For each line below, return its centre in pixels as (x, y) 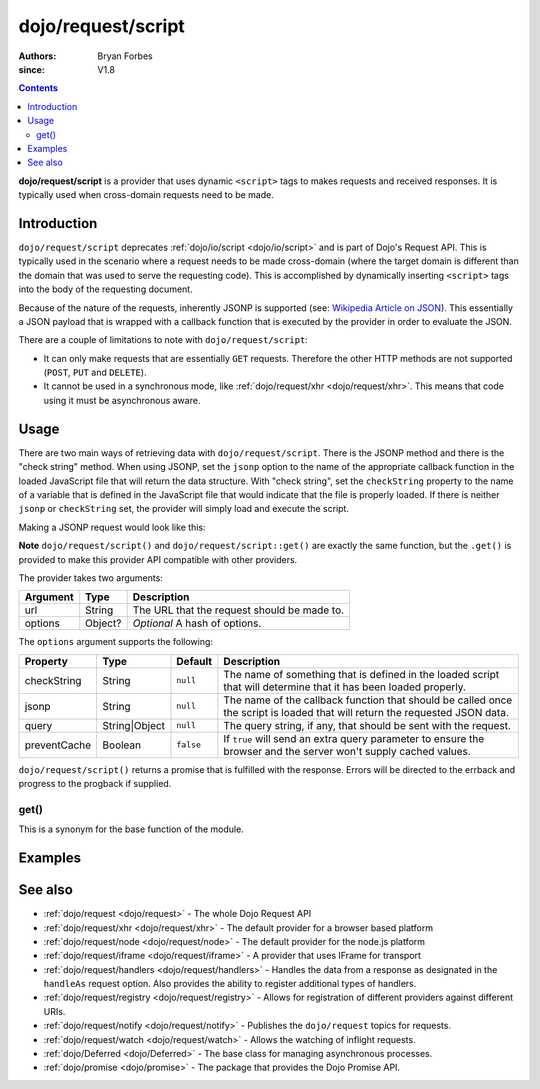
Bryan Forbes (125, 56)
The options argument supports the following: (116, 642)
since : (31, 69)
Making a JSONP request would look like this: (112, 527)
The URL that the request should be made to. (238, 610)
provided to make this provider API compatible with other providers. (158, 559)
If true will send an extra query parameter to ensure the (354, 738)
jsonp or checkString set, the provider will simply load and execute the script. (184, 509)
